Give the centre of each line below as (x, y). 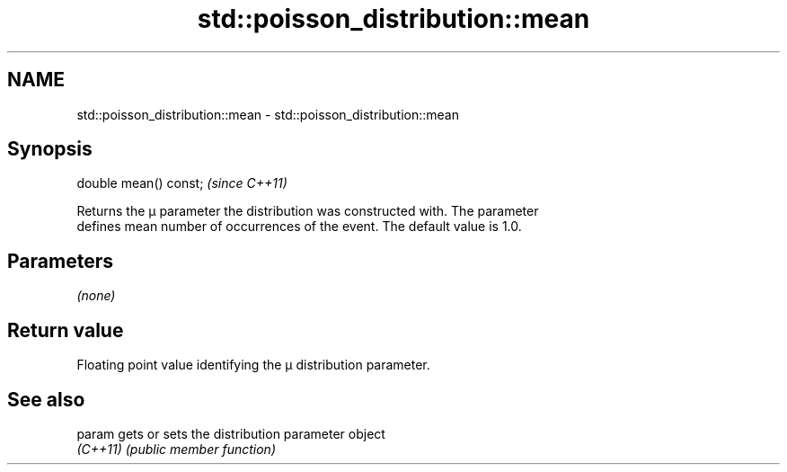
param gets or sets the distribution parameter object (231, 433)
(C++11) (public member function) (176, 449)
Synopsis (50, 149)
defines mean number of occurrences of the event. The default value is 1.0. (299, 227)
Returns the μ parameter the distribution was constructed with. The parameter (308, 211)
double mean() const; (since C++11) (182, 183)
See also (46, 399)
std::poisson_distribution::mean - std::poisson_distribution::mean (268, 114)
